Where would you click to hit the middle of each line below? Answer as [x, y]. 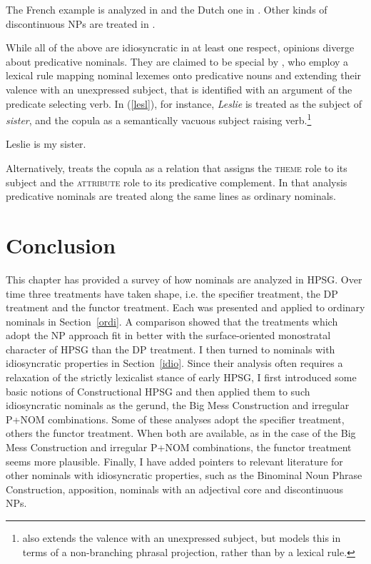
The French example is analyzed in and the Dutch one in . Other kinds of [167, 9]
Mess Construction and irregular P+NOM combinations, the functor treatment [179, 447]
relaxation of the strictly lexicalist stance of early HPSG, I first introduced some [181, 377]
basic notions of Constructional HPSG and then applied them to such [158, 391]
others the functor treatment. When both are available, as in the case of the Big [181, 433]
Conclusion [61, 245]
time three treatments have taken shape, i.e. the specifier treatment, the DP [172, 293]
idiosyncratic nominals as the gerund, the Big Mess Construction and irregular [178, 405]
